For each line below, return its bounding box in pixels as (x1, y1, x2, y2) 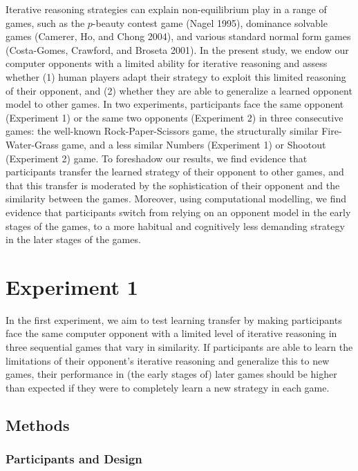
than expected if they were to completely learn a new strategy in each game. (6, 380, 330, 394)
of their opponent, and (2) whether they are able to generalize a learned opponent (6, 83, 352, 97)
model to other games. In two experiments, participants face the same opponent (6, 97, 344, 111)
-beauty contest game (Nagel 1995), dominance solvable (92, 15, 328, 30)
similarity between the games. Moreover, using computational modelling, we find (6, 191, 347, 206)
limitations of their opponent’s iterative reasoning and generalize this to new (6, 353, 330, 367)
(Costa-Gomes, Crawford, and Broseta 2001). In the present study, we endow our (6, 42, 349, 57)
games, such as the (6, 15, 85, 30)
